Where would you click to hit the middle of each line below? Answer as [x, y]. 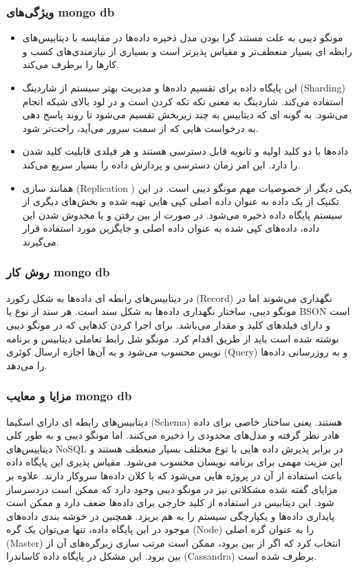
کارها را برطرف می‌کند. [71, 64]
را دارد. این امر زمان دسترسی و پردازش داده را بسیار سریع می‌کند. [161, 164]
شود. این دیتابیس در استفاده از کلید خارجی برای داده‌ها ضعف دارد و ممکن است [170, 502]
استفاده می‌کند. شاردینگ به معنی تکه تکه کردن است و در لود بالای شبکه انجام [183, 101]
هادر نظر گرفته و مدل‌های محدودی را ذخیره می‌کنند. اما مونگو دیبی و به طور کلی [173, 435]
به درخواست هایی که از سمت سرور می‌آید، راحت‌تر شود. [140, 128]
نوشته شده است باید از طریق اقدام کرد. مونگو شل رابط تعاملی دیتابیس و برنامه [173, 338]
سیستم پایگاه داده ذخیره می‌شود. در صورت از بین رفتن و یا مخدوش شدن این [182, 214]
